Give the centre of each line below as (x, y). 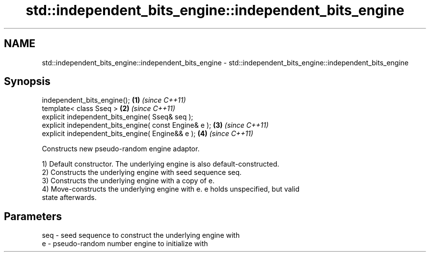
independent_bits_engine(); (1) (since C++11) (114, 100)
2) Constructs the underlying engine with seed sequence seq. (142, 172)
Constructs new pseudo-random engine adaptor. (121, 149)
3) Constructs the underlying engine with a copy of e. (128, 181)
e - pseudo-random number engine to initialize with (125, 244)
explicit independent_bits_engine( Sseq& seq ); (118, 117)
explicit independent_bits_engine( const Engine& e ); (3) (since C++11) (155, 125)
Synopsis (27, 82)
